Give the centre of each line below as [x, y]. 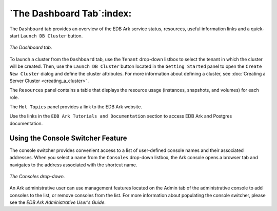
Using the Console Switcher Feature [68, 138]
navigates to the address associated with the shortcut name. [73, 165]
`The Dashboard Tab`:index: [71, 13]
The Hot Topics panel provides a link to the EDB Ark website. [76, 107]
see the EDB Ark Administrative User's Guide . [58, 202]
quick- [258, 29]
